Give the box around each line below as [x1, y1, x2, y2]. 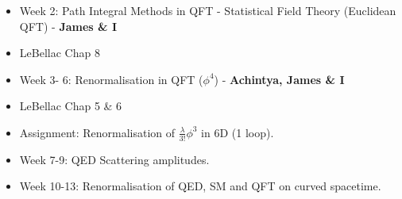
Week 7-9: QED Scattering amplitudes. [19, 151, 210, 167]
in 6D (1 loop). [201, 124, 274, 140]
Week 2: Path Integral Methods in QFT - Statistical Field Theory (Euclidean [19, 2, 396, 18]
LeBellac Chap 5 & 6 [19, 98, 122, 114]
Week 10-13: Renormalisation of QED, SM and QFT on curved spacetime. [19, 178, 381, 194]
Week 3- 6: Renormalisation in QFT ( [19, 71, 203, 87]
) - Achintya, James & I [214, 71, 345, 87]
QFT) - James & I [19, 17, 118, 34]
